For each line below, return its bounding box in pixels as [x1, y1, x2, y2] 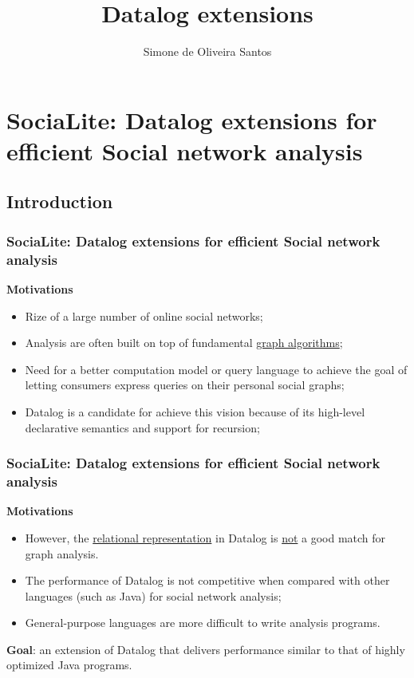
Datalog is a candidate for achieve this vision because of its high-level [25, 403, 365, 420]
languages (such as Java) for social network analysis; [25, 587, 282, 604]
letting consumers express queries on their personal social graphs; [25, 376, 345, 393]
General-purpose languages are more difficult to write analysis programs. [25, 614, 380, 631]
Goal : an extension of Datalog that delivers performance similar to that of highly [6, 641, 405, 657]
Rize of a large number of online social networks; [25, 307, 263, 324]
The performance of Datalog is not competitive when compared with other [25, 572, 390, 589]
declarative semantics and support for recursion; [25, 419, 260, 436]
